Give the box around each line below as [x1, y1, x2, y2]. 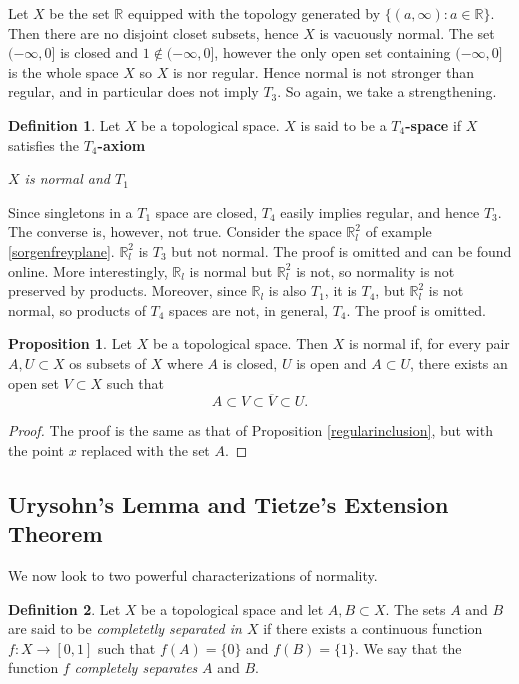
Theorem [8, 518, 103, 549]
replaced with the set [81, 439, 210, 460]
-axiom [97, 134, 146, 155]
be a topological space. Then [152, 333, 329, 354]
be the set [49, 3, 110, 23]
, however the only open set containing [214, 42, 451, 63]
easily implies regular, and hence [280, 201, 480, 222]
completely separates [74, 657, 198, 678]
